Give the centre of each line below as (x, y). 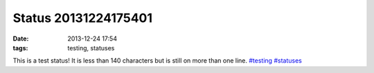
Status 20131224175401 (82, 18)
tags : (20, 48)
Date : (21, 39)
